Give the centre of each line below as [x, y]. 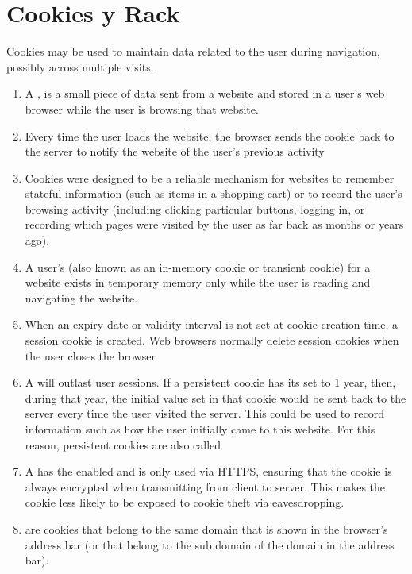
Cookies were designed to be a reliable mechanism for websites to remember [210, 177]
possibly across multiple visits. [80, 66]
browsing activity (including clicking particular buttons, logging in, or [195, 208]
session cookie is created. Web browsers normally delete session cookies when [212, 340]
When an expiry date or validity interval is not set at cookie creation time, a [212, 324]
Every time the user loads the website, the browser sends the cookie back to [210, 135]
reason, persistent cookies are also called [123, 444]
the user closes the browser [90, 355]
